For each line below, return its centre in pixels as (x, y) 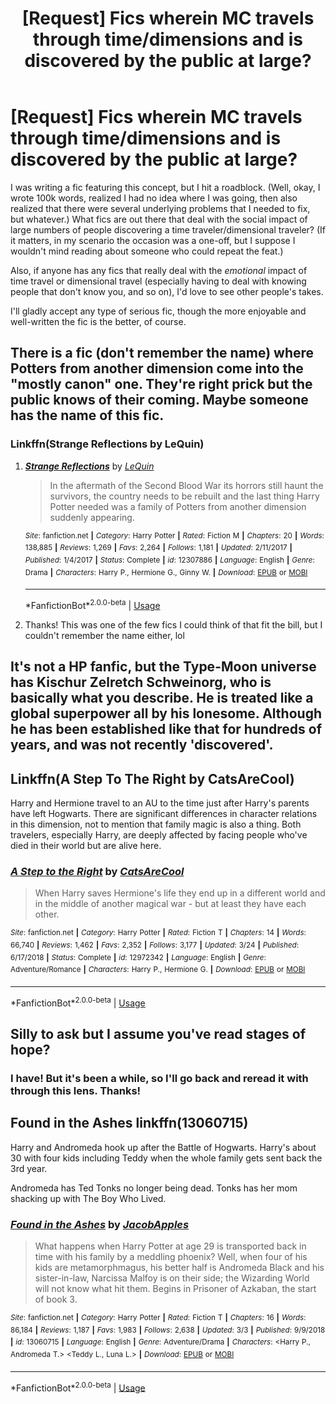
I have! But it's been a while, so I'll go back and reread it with (159, 1078)
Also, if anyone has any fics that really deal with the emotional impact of (159, 270)
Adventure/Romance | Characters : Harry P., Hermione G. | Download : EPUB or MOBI (158, 970)
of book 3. (56, 1299)
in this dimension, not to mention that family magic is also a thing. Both (156, 824)
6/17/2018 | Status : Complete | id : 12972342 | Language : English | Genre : (138, 957)
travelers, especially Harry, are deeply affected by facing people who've (159, 835)
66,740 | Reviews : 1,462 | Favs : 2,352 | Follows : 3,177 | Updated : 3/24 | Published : (155, 945)
